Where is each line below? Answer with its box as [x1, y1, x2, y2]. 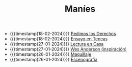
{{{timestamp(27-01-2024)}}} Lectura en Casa [9, 41, 104, 47]
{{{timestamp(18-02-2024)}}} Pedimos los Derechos [9, 31, 116, 37]
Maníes [64, 3, 96, 15]
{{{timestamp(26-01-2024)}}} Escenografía [9, 57, 98, 63]
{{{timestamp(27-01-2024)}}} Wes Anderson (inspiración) [9, 46, 127, 52]
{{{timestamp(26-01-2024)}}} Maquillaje [9, 51, 92, 57]
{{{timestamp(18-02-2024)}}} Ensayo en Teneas [9, 36, 108, 42]
